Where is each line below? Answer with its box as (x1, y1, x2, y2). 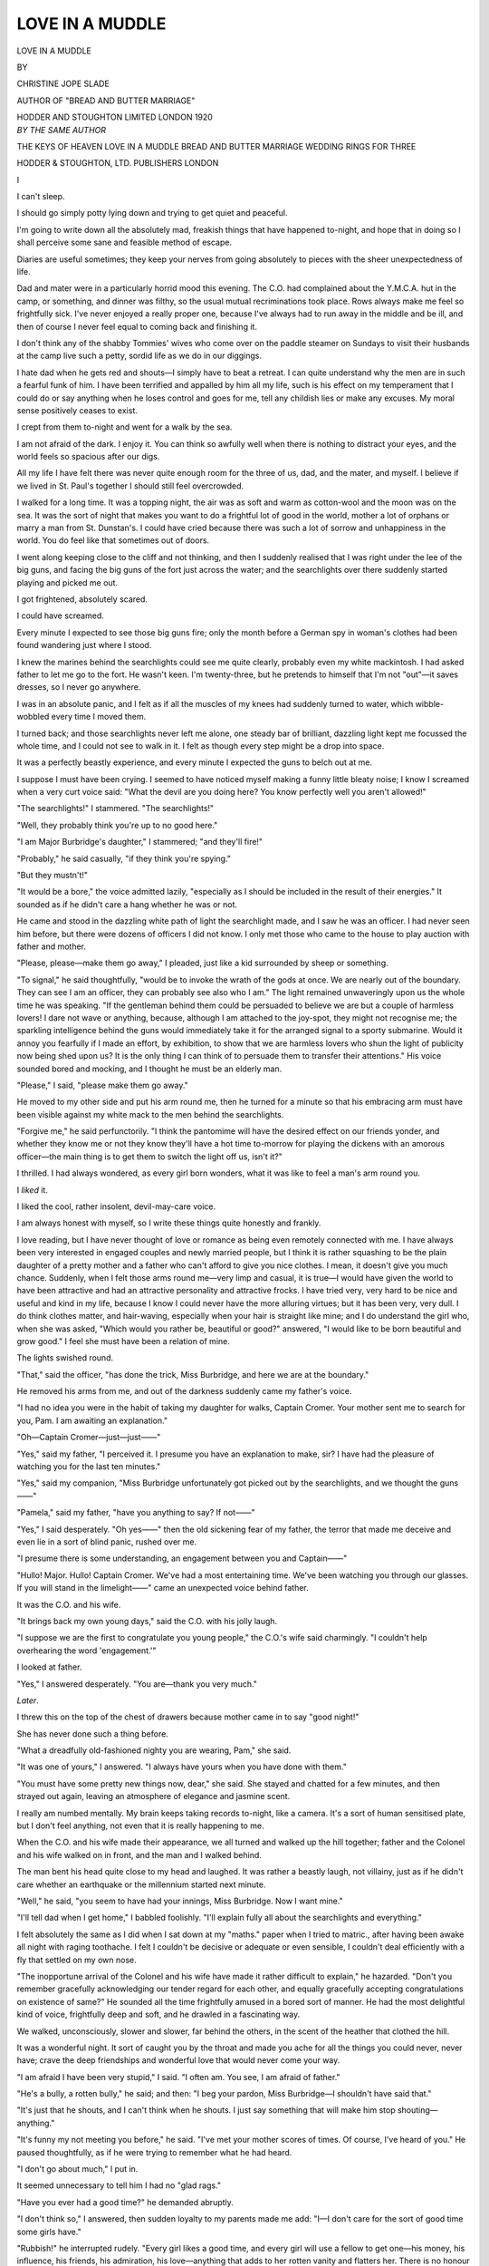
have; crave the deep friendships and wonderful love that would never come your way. (16, 2055, 340, 2066)
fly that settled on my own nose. (16, 1954, 137, 1965)
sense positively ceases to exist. (16, 404, 138, 416)
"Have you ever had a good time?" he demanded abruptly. (16, 2196, 235, 2207)
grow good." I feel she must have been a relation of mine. (16, 1335, 230, 1346)
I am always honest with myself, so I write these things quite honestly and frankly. (16, 1217, 321, 1228)
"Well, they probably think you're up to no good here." (16, 819, 218, 830)
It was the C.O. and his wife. (16, 1599, 121, 1610)
